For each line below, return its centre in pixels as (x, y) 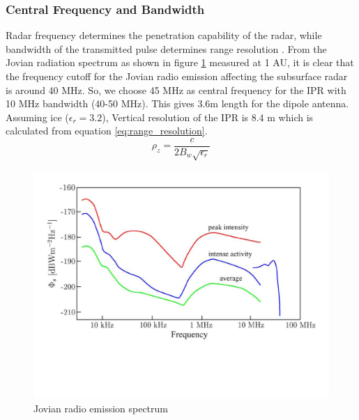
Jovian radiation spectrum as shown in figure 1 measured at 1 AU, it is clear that (180, 62)
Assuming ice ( (37, 117)
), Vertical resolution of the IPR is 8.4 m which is (208, 117)
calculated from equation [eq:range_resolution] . (107, 131)
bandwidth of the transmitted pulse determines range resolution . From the (166, 48)
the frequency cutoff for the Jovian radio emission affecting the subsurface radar (177, 76)
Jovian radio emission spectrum (101, 408)
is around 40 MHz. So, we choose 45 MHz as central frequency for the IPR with (176, 90)
